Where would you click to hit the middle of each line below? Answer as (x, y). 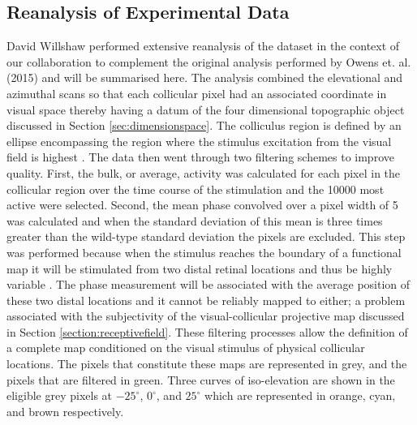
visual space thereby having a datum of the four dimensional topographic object (206, 109)
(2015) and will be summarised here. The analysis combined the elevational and (205, 77)
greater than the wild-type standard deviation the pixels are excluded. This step (206, 236)
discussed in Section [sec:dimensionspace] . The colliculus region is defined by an (204, 125)
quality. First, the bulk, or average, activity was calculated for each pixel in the (204, 172)
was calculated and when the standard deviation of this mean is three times (195, 220)
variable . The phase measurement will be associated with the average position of (208, 284)
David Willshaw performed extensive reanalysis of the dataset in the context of (203, 46)
